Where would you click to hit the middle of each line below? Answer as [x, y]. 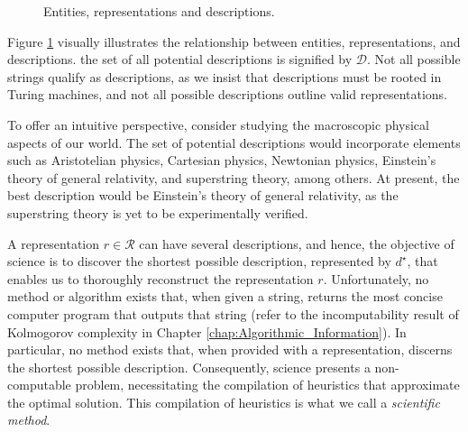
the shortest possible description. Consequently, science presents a [189, 367]
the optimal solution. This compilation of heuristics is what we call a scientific [224, 402]
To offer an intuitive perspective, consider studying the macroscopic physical [218, 124]
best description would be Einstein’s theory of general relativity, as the [203, 195]
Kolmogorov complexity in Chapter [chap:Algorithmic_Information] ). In [207, 331]
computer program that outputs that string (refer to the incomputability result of [233, 313]
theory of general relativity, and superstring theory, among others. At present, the [234, 177]
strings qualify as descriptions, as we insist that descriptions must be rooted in [225, 76]
